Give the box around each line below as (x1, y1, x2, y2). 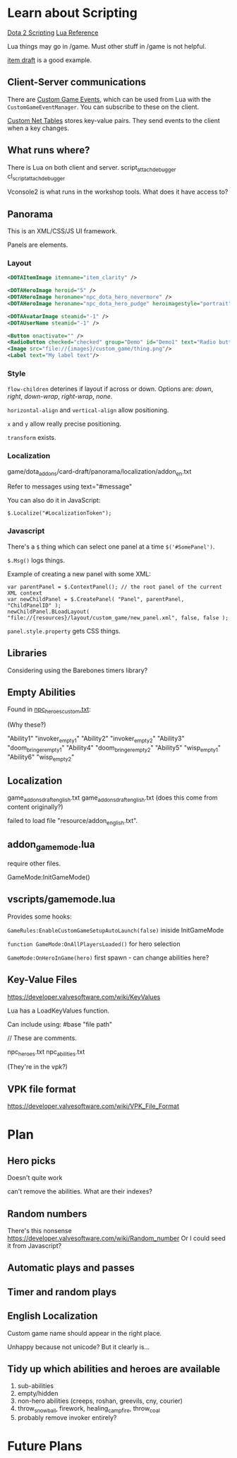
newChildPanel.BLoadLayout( (7, 608, 90, 615)
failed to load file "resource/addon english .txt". (7, 817, 138, 827)
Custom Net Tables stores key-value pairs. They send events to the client (7, 116, 220, 124)
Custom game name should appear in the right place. (7, 1329, 162, 1337)
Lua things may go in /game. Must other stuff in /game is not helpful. (7, 42, 207, 50)
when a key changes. (7, 124, 69, 132)
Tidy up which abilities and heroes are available (7, 1363, 221, 1375)
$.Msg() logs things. (7, 556, 66, 564)
